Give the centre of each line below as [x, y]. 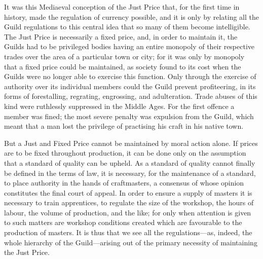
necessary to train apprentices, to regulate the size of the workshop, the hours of [129, 202]
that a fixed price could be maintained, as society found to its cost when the [123, 66]
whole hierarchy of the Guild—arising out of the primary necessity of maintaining [131, 242]
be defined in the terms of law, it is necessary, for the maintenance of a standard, [130, 173]
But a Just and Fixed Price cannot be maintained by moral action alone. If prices [131, 143]
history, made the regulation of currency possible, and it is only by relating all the [131, 16]
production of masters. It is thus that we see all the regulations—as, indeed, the [128, 232]
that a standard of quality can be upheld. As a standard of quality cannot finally [130, 162]
